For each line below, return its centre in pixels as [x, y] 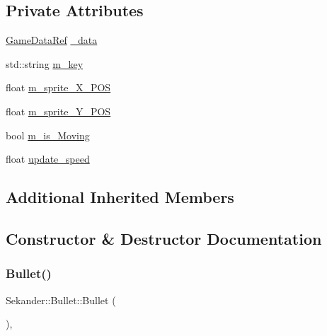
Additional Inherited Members [120, 197]
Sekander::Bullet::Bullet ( [61, 300]
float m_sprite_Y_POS [58, 111]
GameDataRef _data [52, 40]
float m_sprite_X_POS [58, 87]
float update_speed [48, 159]
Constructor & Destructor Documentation [164, 238]
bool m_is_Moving [48, 135]
